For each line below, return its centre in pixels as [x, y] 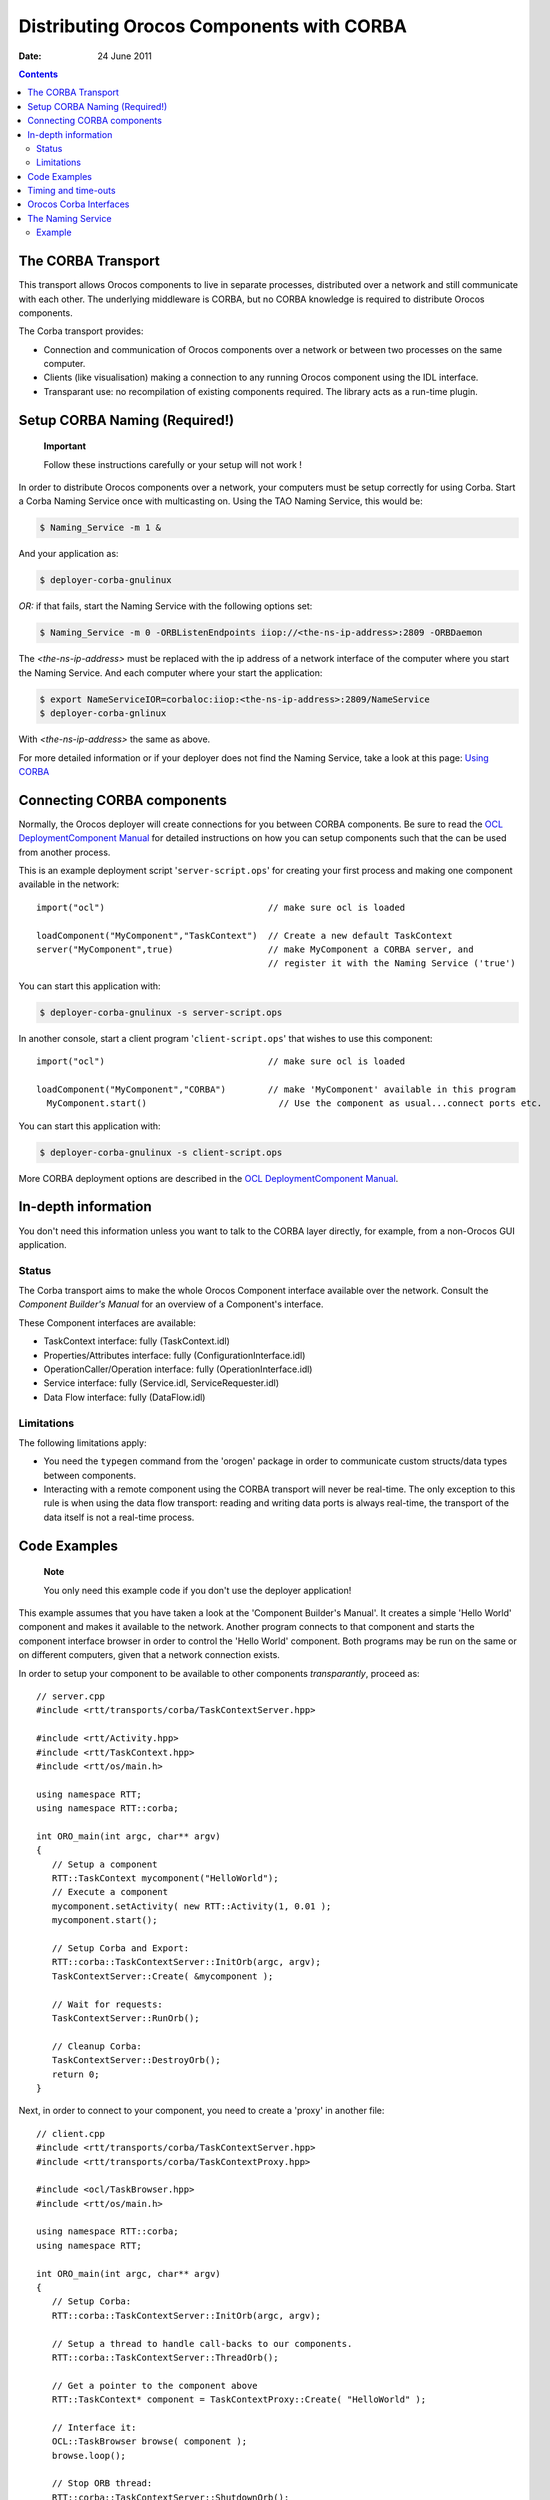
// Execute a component [110, 1892]
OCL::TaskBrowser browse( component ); [149, 2441]
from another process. [64, 852]
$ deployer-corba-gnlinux [103, 713]
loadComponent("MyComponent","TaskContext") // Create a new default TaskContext [244, 935]
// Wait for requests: [107, 2004]
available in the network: [69, 884]
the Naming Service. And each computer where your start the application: [170, 672]
